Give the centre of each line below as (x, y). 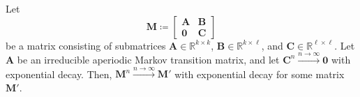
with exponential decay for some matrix (260, 74)
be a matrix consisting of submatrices (86, 45)
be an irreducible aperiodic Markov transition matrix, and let (148, 59)
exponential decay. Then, (59, 74)
